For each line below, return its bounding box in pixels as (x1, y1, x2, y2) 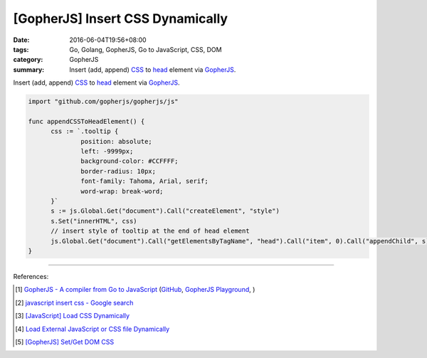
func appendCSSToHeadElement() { (28, 117, 145, 125)
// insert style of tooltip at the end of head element (51, 227, 250, 235)
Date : (13, 36, 30, 44)
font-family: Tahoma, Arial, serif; (80, 177, 209, 185)
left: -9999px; (80, 147, 134, 156)
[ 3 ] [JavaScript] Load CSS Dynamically (15, 312, 130, 320)
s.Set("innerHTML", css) (51, 217, 138, 225)
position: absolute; (80, 137, 152, 145)
